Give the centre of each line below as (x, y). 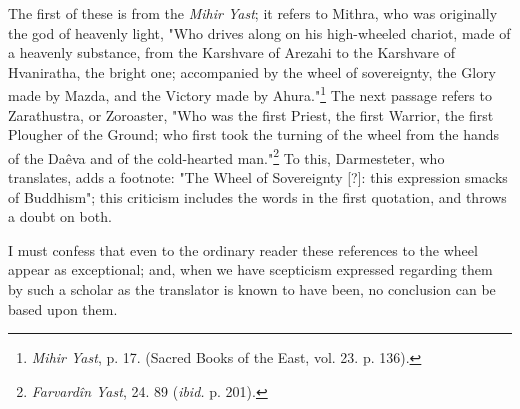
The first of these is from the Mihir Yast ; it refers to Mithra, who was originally (253, 13)
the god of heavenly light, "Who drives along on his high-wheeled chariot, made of (259, 32)
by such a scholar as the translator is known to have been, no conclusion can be (252, 289)
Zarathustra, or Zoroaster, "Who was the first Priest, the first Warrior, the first (251, 114)
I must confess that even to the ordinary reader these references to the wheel (243, 249)
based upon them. (63, 308)
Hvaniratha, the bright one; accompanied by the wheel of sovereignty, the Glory (252, 71)
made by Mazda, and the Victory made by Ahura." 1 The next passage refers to (250, 94)
